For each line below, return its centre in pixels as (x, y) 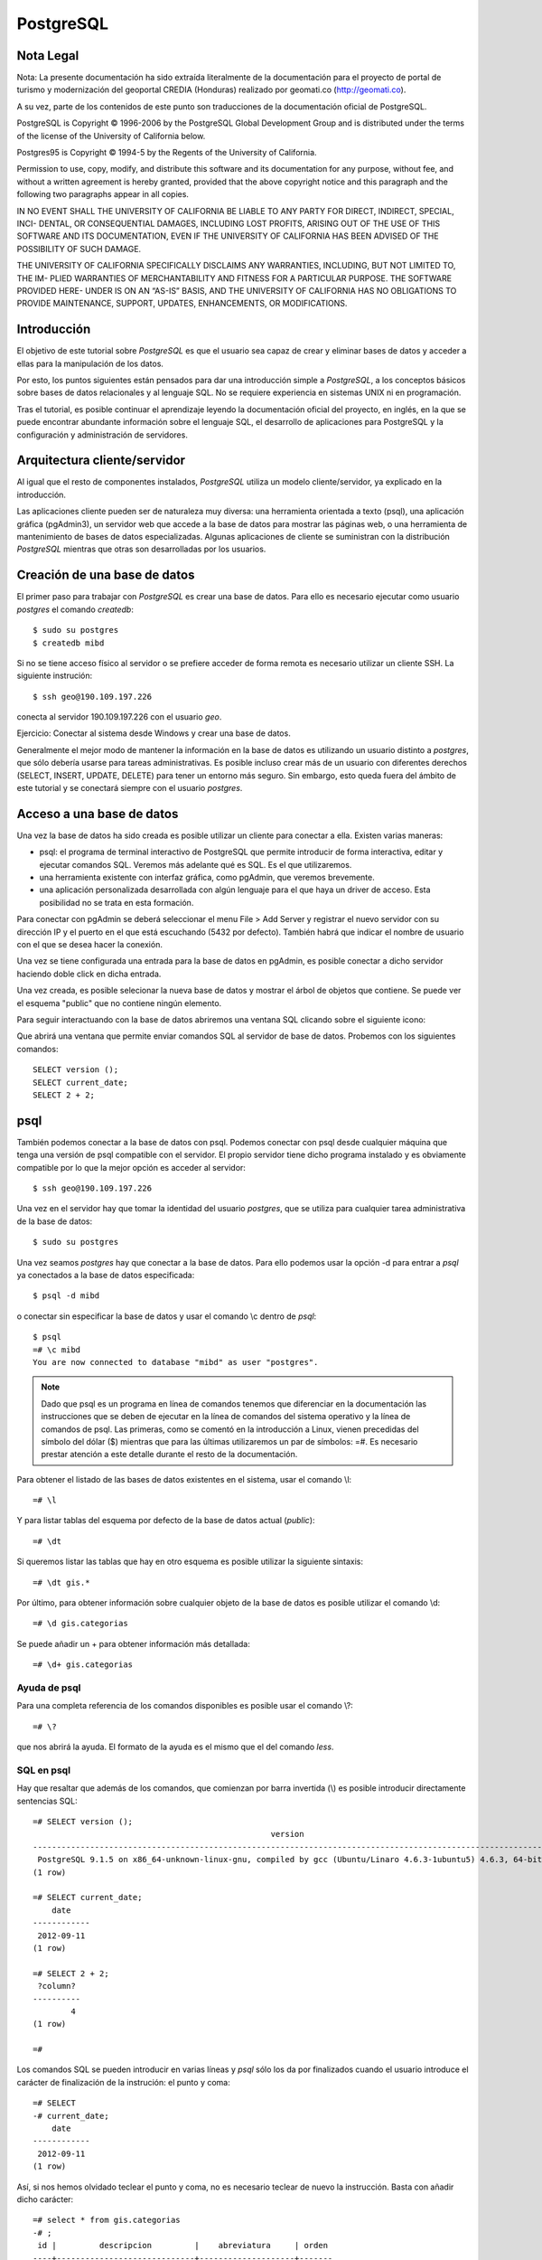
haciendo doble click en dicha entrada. (89, 974)
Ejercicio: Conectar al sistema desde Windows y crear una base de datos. (154, 733)
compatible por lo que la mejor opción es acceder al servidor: (131, 1167)
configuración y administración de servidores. (103, 435)
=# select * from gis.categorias (107, 2220)
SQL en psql (44, 1770)
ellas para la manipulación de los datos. (90, 363)
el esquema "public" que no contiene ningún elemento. (119, 1003)
